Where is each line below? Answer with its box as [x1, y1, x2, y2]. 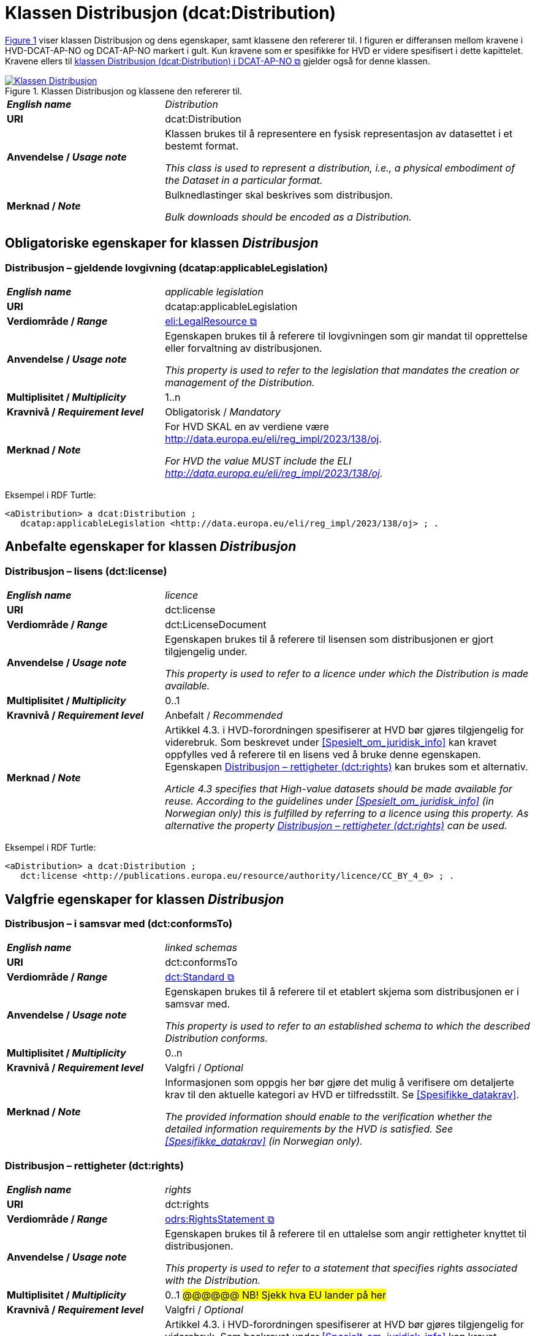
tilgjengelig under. [165, 645, 248, 658]
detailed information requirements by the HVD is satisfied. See [165, 1123, 453, 1136]
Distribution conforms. [165, 1032, 268, 1045]
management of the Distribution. [165, 376, 315, 389]
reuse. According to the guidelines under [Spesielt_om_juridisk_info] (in [165, 795, 494, 808]
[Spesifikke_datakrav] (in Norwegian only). [165, 1135, 363, 1148]
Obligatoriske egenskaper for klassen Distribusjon [5, 235, 319, 251]
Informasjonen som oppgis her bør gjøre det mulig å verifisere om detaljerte [165, 1076, 514, 1089]
